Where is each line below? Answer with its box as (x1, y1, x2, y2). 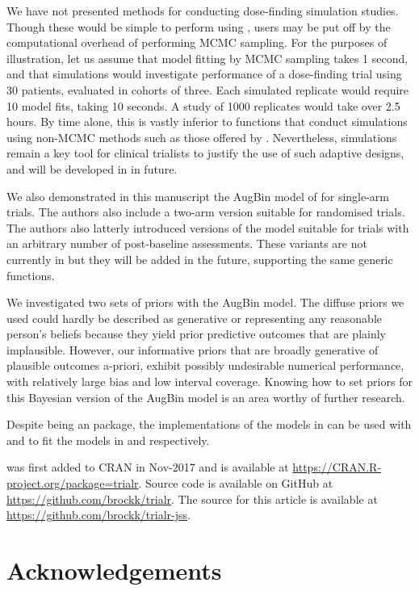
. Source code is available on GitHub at (138, 475, 333, 492)
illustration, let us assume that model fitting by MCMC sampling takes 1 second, (6, 49, 409, 66)
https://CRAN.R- (292, 459, 382, 476)
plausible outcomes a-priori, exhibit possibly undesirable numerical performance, (6, 357, 404, 374)
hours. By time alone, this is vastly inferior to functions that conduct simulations (6, 113, 408, 130)
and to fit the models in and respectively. (6, 431, 210, 448)
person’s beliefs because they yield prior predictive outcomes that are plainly (6, 325, 386, 342)
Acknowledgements (6, 554, 222, 586)
